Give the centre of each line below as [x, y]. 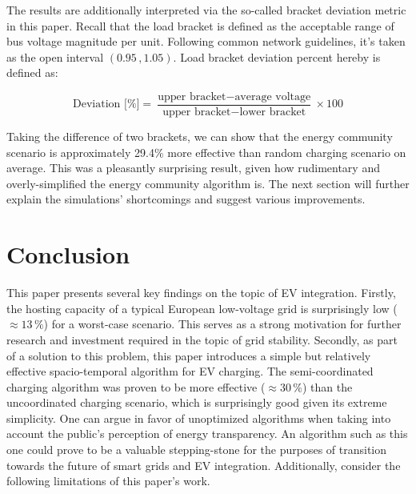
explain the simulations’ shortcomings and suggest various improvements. [186, 199]
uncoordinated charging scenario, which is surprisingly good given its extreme [197, 402]
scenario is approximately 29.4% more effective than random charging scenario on [206, 152]
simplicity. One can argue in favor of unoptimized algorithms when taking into [199, 418]
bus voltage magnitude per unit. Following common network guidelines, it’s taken [206, 41]
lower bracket [273, 112]
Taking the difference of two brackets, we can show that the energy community [200, 137]
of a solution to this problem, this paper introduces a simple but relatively [189, 355]
